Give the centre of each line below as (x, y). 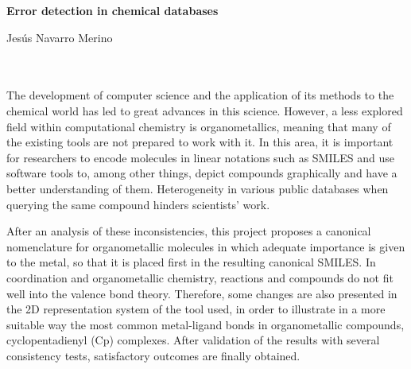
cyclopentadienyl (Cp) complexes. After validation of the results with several (193, 340)
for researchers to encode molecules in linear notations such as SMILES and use (200, 157)
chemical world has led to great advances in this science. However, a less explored (205, 110)
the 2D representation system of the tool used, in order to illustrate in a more (196, 309)
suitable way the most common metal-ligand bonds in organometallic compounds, (205, 324)
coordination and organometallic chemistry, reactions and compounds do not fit (200, 277)
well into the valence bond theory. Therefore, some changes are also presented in (202, 293)
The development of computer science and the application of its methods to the (200, 95)
